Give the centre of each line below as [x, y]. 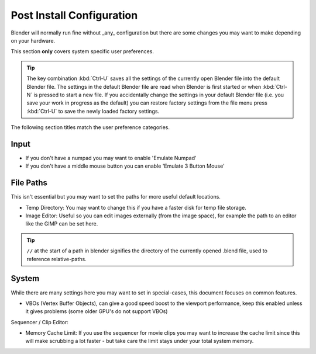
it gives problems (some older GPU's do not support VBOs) [97, 311]
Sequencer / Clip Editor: [39, 322]
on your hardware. [33, 40]
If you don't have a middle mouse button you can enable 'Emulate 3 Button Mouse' [125, 166]
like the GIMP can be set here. [62, 224]
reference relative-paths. [57, 259]
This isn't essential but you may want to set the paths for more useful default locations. [116, 197]
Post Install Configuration [74, 15]
